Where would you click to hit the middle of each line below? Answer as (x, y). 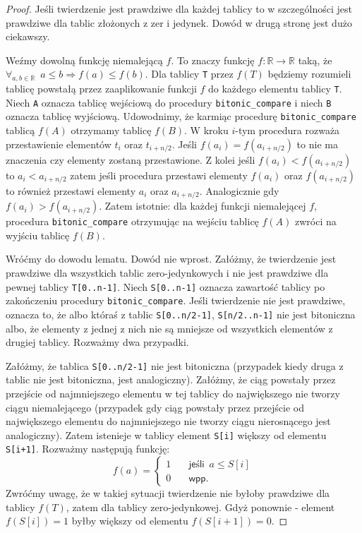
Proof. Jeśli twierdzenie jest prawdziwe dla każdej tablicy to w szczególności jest (179, 8)
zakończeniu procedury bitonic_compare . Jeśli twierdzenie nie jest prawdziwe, (176, 300)
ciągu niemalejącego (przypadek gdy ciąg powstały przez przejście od (155, 407)
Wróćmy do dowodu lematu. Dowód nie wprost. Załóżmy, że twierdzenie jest (171, 259)
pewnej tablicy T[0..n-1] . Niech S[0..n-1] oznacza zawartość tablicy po (165, 286)
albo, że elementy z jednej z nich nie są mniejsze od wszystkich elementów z (169, 328)
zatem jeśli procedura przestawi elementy (159, 175)
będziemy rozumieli (309, 74)
